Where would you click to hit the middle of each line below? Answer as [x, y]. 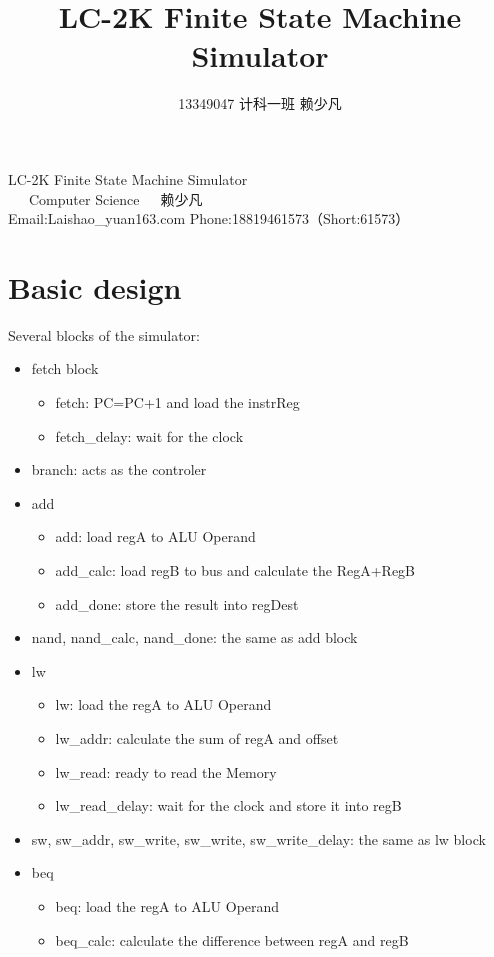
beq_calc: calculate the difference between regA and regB [232, 939]
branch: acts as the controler [119, 469]
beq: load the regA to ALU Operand [167, 905]
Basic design [95, 286]
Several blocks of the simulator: [104, 334]
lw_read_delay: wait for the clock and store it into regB [228, 805]
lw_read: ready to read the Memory [166, 771]
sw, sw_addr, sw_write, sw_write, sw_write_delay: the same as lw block [258, 838]
